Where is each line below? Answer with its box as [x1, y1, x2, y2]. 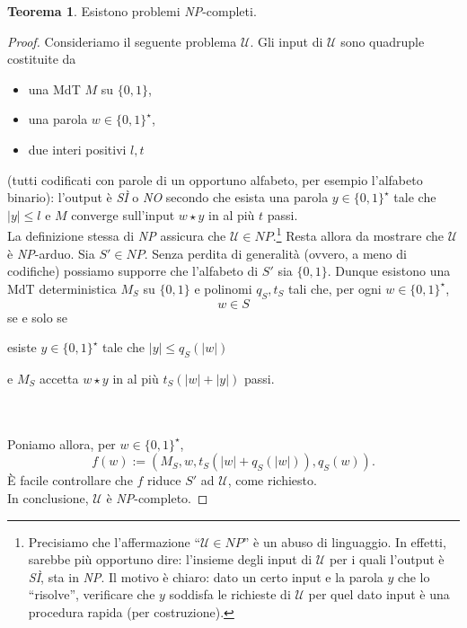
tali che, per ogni [288, 279, 382, 297]
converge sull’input [71, 205, 175, 224]
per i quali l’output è [329, 550, 445, 569]
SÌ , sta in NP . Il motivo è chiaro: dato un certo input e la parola [28, 567, 383, 586]
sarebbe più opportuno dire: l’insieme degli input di [28, 550, 313, 569]
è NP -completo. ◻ [106, 488, 208, 507]
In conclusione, [7, 488, 89, 507]
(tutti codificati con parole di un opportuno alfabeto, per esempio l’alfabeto [7, 170, 423, 189]
